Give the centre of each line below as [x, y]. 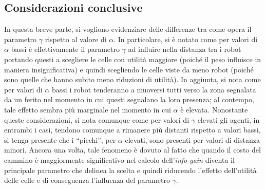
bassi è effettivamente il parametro [65, 49]
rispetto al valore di [76, 39]
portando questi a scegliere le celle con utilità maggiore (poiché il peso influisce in [133, 59]
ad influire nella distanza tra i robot [185, 49]
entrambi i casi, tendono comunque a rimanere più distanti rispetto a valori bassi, [132, 130]
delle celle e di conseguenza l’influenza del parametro [87, 180]
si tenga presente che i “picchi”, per [60, 139]
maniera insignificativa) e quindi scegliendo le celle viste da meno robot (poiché [129, 69]
